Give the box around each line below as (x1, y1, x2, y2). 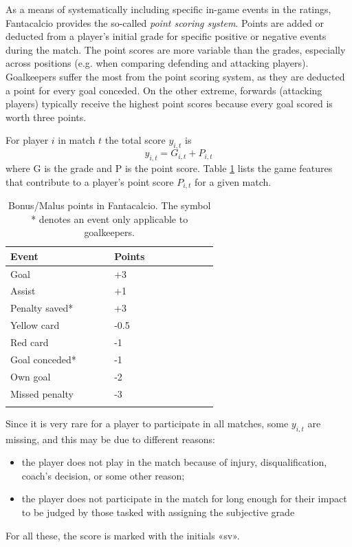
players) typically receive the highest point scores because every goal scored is (5, 96, 333, 111)
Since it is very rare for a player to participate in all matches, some (5, 416, 289, 430)
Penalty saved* (10, 301, 74, 315)
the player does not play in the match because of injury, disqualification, (21, 455, 327, 469)
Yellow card (10, 318, 60, 332)
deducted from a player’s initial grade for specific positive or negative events (5, 29, 327, 43)
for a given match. (194, 174, 272, 189)
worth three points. (5, 109, 87, 124)
